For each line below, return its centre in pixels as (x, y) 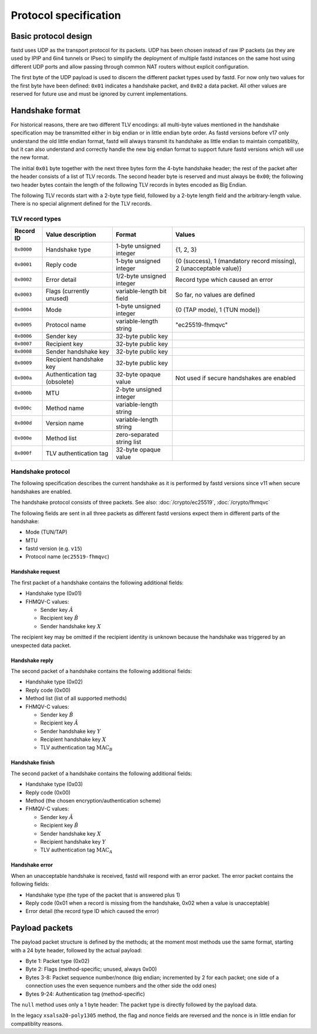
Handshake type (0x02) (54, 682)
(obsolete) (60, 382)
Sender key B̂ (57, 715)
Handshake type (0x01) (54, 594)
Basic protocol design (51, 36)
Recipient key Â (59, 723)
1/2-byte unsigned (141, 276)
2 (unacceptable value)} (208, 268)
